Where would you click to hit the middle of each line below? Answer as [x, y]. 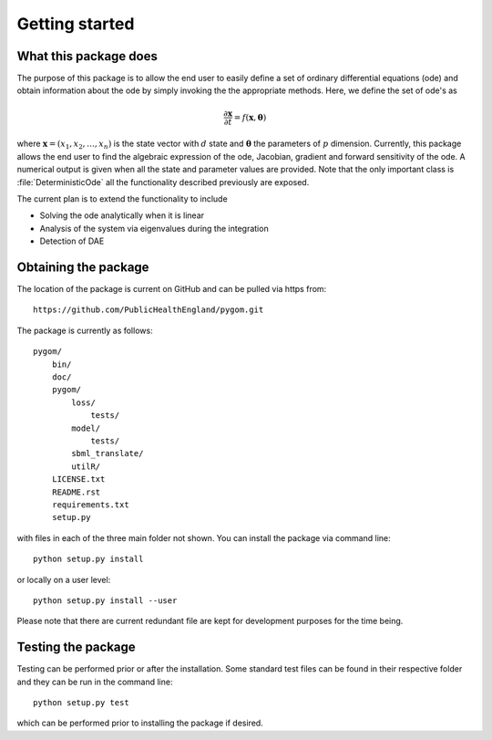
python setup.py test [81, 702]
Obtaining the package [83, 267]
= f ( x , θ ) [250, 117]
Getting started [76, 24]
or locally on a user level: [64, 579]
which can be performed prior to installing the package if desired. [140, 723]
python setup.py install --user [105, 600]
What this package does [87, 56]
